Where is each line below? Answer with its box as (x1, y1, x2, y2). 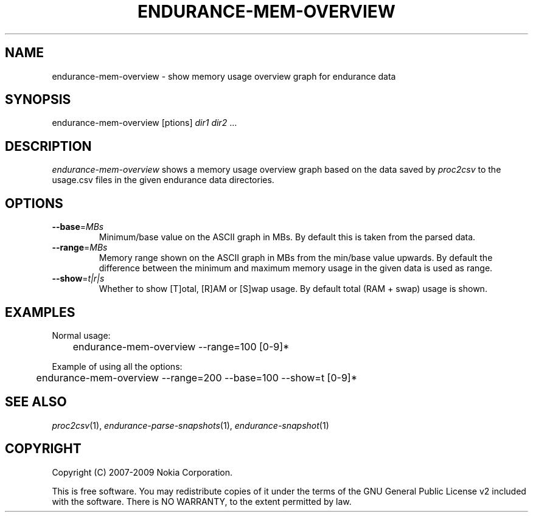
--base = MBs (52, 221, 104, 232)
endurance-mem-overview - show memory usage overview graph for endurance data (52, 71, 396, 82)
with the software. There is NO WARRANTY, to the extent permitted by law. (52, 496, 352, 507)
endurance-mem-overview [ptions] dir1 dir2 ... (52, 117, 237, 128)
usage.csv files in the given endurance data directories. (52, 175, 274, 186)
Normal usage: (52, 330, 111, 341)
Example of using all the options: (52, 361, 183, 372)
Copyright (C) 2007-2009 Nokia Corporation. (52, 467, 233, 477)
